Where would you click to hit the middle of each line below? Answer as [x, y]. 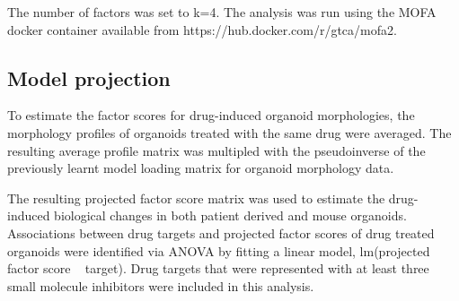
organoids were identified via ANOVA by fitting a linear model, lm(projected [219, 250]
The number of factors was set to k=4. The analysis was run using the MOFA [222, 12]
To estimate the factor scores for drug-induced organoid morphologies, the [211, 115]
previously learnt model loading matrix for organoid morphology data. [201, 168]
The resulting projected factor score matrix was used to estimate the [196, 198]
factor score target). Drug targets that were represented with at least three [218, 268]
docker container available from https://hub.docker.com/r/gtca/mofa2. [202, 29]
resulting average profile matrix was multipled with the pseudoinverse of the [216, 150]
